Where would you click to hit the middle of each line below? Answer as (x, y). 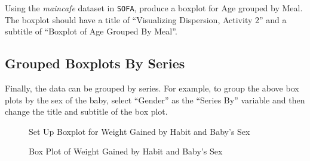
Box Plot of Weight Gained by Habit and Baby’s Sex (126, 151)
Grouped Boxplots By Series (95, 63)
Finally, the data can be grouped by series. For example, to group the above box (152, 88)
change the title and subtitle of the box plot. (86, 111)
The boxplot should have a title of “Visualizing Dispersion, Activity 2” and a (146, 19)
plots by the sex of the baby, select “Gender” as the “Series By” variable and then (155, 100)
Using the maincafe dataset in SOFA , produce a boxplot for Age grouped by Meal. (154, 8)
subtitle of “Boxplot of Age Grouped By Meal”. (91, 31)
